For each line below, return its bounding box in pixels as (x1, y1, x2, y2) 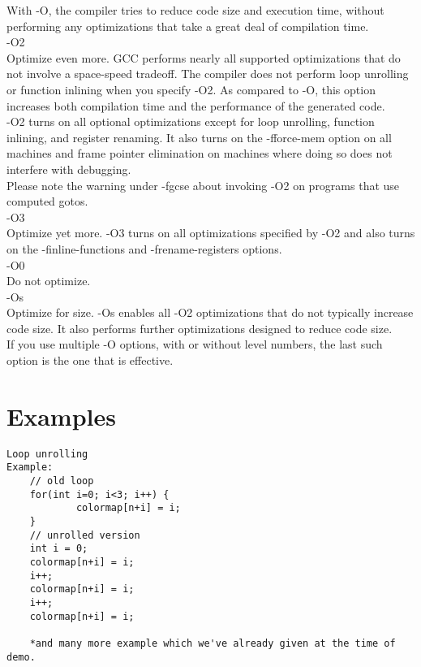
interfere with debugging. (6, 160, 131, 177)
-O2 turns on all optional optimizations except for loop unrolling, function (6, 113, 375, 130)
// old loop (29, 475, 94, 487)
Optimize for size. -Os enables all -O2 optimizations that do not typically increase (6, 304, 414, 321)
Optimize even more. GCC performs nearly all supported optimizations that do (6, 49, 401, 66)
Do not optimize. (6, 272, 91, 289)
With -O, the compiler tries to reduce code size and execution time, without (6, 2, 384, 18)
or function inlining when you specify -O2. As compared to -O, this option (6, 80, 376, 97)
